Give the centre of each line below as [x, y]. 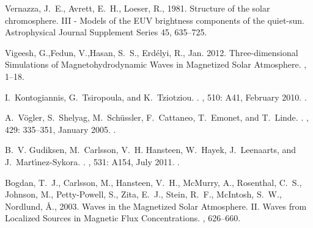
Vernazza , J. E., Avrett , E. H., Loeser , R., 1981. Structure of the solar [138, 8]
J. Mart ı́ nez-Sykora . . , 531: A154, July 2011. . [92, 161]
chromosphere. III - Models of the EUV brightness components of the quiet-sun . [155, 20]
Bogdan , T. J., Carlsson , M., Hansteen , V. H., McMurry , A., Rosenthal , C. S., [153, 182]
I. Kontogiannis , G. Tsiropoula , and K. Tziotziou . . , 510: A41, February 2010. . [156, 97]
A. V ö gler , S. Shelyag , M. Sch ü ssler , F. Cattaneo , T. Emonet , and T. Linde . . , [157, 117]
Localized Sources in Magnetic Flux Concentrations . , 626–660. [123, 218]
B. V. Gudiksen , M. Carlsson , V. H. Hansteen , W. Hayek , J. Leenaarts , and [151, 150]
